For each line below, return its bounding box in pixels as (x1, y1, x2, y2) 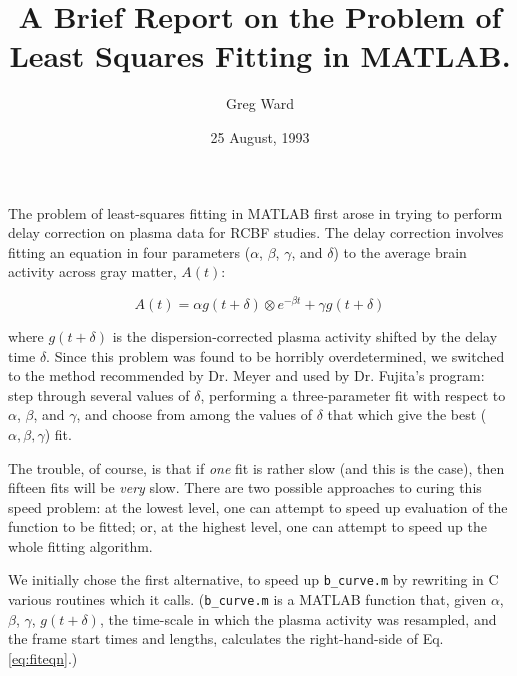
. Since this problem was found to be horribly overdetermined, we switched (46, 345, 505, 366)
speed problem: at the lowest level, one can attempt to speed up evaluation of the (8, 496, 508, 517)
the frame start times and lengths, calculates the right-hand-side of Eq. (8, 628, 444, 649)
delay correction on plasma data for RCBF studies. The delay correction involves (8, 222, 504, 243)
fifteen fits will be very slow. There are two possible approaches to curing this (8, 477, 482, 498)
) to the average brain (333, 241, 467, 262)
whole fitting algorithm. (8, 535, 153, 556)
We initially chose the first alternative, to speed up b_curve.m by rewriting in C (8, 569, 499, 590)
